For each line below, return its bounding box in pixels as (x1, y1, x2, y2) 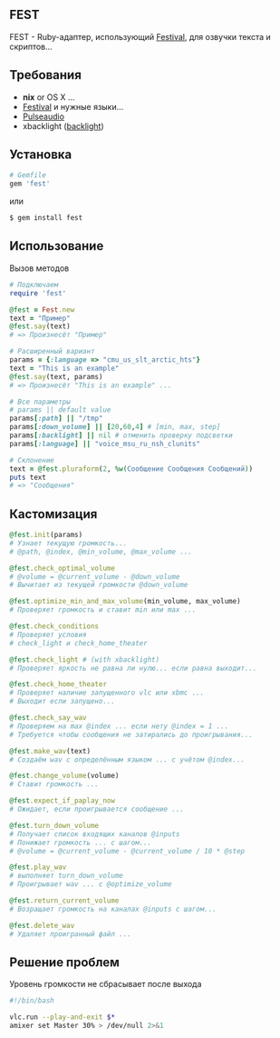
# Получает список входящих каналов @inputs (9, 829, 180, 839)
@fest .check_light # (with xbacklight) (9, 654, 160, 664)
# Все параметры (9, 397, 71, 406)
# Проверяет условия (9, 630, 88, 639)
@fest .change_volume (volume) (9, 772, 120, 781)
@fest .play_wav (9, 863, 67, 872)
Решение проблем (9, 954, 121, 970)
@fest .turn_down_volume (9, 821, 100, 830)
